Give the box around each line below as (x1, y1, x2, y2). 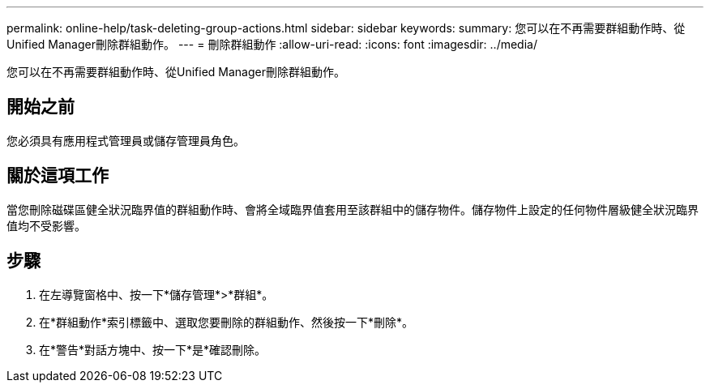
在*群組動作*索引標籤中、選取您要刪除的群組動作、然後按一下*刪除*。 (39, 314, 414, 329)
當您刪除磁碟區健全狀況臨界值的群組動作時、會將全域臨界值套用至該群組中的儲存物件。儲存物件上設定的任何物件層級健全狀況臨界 (6, 202, 699, 216)
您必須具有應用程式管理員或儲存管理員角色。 (6, 133, 245, 147)
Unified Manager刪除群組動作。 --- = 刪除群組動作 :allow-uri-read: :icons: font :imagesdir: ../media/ (6, 37, 537, 51)
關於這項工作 (6, 165, 109, 186)
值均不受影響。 (6, 218, 86, 233)
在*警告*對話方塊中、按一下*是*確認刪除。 (39, 342, 267, 357)
